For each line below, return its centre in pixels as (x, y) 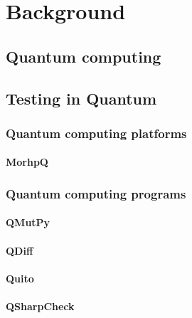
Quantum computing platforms (96, 133)
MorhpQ (27, 162)
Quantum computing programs (96, 193)
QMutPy (28, 222)
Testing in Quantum (81, 98)
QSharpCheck (40, 306)
